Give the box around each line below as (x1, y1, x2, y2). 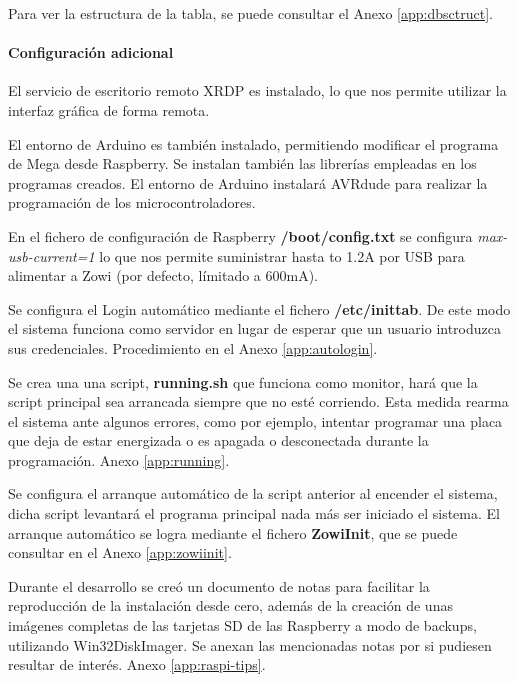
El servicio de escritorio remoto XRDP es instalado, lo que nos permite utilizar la (8, 80, 507, 101)
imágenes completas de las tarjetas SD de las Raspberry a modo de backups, (8, 615, 477, 636)
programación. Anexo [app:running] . (8, 449, 230, 470)
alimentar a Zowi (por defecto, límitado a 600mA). (8, 265, 319, 286)
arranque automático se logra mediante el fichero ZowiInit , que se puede (8, 522, 458, 543)
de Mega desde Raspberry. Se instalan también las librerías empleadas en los (8, 153, 477, 174)
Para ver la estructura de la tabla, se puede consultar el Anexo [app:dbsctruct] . (8, 3, 493, 23)
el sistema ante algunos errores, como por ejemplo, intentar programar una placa (8, 410, 503, 431)
